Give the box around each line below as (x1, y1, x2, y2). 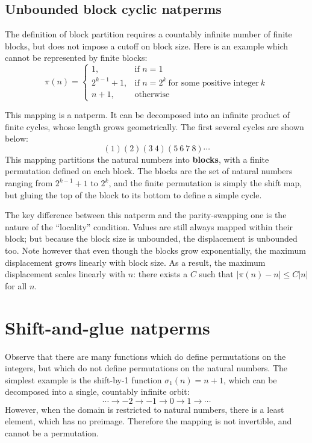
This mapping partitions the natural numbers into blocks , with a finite (5, 152, 269, 165)
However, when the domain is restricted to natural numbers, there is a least (5, 403, 284, 415)
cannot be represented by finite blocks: (5, 51, 148, 64)
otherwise (134, 90, 170, 99)
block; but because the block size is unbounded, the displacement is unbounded (5, 232, 298, 245)
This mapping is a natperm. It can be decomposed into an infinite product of (5, 108, 290, 121)
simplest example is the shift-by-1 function (5, 373, 162, 386)
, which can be (223, 373, 277, 386)
